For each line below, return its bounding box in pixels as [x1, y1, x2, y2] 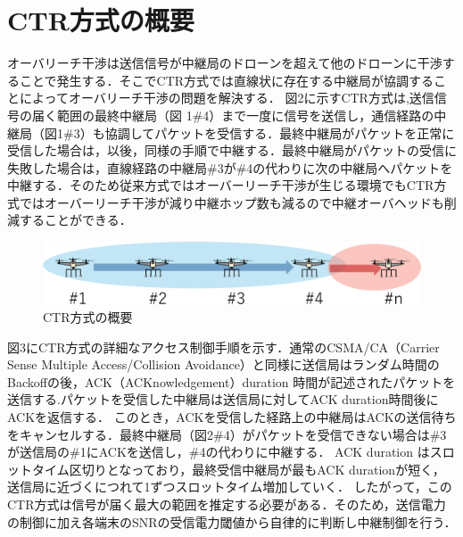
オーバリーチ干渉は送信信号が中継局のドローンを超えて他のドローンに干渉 [7, 54, 442, 72]
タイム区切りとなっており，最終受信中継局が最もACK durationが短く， [31, 459, 445, 478]
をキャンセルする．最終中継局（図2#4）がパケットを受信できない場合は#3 [7, 425, 447, 443]
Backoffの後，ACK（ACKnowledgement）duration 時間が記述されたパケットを [7, 372, 456, 391]
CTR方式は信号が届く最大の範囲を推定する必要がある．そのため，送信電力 [7, 494, 446, 513]
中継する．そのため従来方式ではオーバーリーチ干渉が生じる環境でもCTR [7, 176, 434, 194]
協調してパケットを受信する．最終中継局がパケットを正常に [104, 123, 455, 142]
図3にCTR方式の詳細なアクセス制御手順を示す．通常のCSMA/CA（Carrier [7, 337, 440, 356]
